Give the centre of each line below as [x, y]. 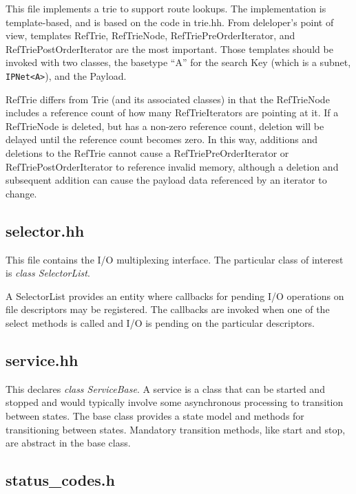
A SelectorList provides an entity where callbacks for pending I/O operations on [175, 296]
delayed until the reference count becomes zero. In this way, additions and [161, 139]
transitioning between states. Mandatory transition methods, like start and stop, [176, 429]
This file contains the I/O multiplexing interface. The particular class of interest [175, 259]
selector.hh [45, 230]
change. [21, 193]
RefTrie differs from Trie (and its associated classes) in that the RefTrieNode [168, 99]
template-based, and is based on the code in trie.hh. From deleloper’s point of [170, 22]
